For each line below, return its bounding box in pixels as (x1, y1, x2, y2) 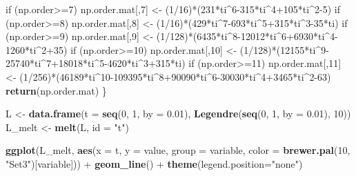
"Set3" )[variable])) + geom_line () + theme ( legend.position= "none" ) (6, 156, 303, 170)
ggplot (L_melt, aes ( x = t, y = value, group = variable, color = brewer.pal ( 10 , (6, 143, 350, 157)
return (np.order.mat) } (6, 83, 107, 97)
